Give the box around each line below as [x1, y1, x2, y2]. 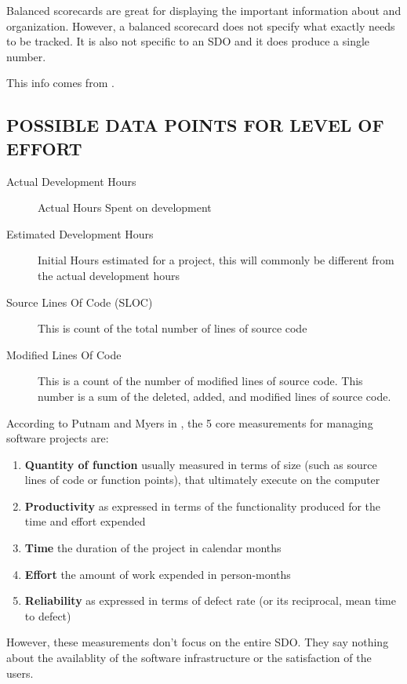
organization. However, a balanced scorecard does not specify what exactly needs [6, 17, 395, 34]
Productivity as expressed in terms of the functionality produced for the [24, 497, 381, 514]
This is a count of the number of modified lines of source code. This [38, 373, 363, 389]
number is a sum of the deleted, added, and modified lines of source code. [38, 387, 391, 404]
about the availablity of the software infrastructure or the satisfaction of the [6, 649, 372, 666]
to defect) [24, 607, 71, 624]
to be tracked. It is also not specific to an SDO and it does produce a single [6, 33, 370, 49]
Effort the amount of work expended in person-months [24, 566, 291, 582]
